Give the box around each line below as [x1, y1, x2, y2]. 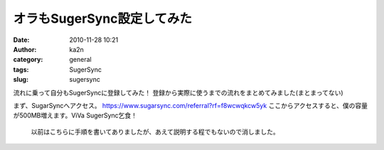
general [69, 55, 92, 64]
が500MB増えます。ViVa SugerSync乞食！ [13, 111, 138, 120]
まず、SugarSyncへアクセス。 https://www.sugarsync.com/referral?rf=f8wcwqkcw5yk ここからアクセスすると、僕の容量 [13, 101, 368, 109]
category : [13, 55, 43, 64]
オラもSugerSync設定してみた [13, 11, 192, 26]
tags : [13, 65, 29, 74]
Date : [13, 36, 30, 44]
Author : [13, 45, 37, 53]
